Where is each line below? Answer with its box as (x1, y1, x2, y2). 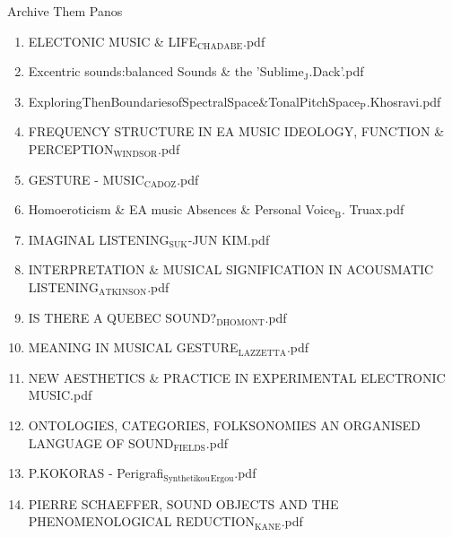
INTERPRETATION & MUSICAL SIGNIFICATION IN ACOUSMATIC (28, 260, 434, 279)
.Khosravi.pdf (366, 91, 441, 110)
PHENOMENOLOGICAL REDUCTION (28, 512, 255, 531)
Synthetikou (163, 473, 210, 483)
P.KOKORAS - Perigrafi (28, 463, 164, 482)
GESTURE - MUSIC (28, 169, 144, 188)
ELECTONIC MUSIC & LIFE (28, 31, 198, 50)
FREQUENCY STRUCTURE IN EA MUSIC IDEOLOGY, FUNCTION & (28, 122, 445, 141)
